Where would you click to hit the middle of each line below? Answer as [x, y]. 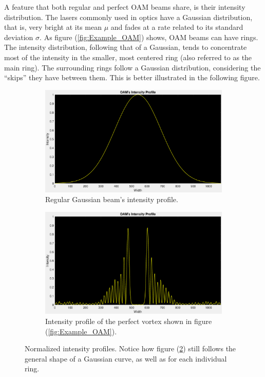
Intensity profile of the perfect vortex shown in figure [129, 321]
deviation [19, 37]
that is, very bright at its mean [53, 27]
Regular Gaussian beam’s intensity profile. [112, 199]
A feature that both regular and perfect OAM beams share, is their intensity [125, 7]
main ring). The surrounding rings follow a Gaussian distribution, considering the [132, 67]
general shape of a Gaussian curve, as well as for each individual [126, 358]
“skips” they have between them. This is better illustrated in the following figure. [132, 77]
